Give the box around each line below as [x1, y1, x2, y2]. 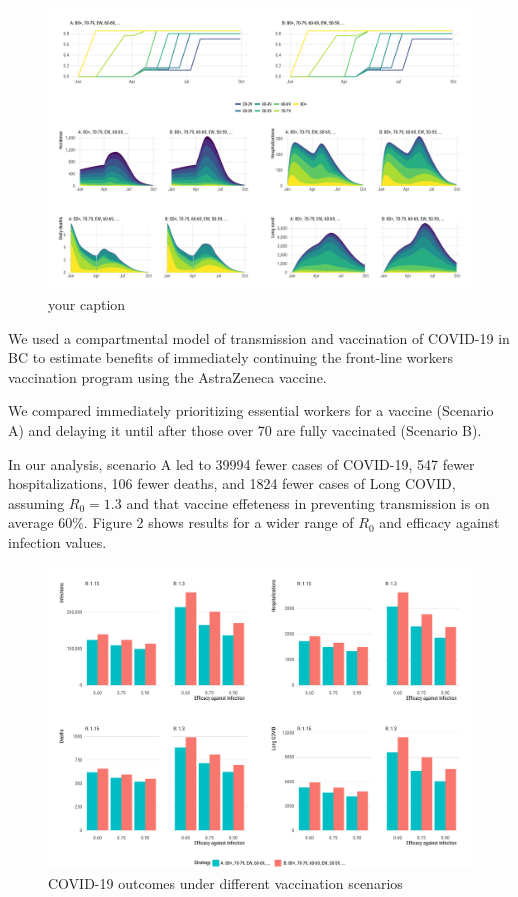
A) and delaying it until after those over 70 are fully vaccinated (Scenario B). [8, 419, 482, 440]
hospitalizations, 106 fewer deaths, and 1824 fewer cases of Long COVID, [8, 473, 456, 494]
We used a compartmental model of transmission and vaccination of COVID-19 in [8, 327, 510, 348]
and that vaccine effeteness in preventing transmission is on [126, 492, 490, 513]
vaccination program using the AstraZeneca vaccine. [8, 366, 327, 387]
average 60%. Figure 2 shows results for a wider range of [8, 512, 354, 533]
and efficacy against [379, 512, 500, 533]
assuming [8, 492, 65, 513]
